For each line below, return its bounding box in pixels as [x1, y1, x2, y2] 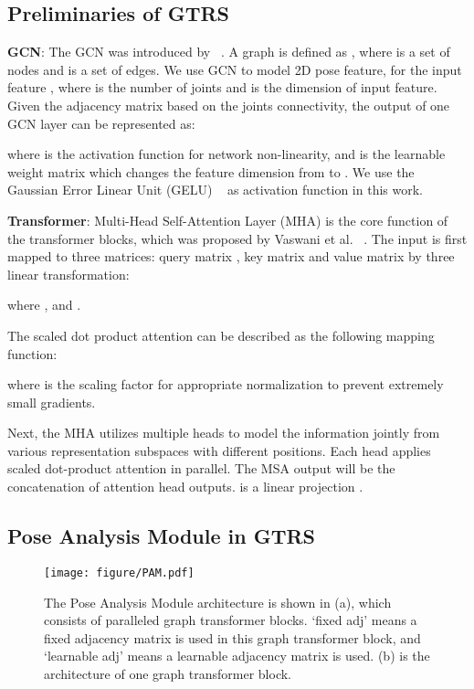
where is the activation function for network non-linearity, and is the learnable [7, 144, 446, 164]
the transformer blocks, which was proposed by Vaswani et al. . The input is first [7, 228, 468, 248]
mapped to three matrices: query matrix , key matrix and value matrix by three [7, 247, 455, 266]
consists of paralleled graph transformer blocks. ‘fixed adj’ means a [44, 610, 417, 630]
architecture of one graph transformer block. [44, 663, 291, 683]
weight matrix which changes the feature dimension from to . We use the [7, 162, 415, 181]
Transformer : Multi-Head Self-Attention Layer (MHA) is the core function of [7, 210, 448, 229]
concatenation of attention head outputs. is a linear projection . [7, 477, 363, 496]
